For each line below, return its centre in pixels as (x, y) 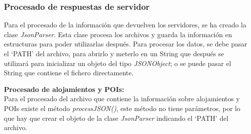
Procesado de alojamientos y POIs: (64, 89)
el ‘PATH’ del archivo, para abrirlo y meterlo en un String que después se (114, 53)
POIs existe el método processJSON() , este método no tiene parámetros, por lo (122, 108)
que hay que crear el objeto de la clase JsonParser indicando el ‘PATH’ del (116, 118)
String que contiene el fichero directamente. (69, 73)
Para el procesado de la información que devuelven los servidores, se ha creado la (125, 25)
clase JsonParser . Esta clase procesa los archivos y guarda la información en (118, 34)
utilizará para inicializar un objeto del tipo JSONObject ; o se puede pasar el (118, 63)
